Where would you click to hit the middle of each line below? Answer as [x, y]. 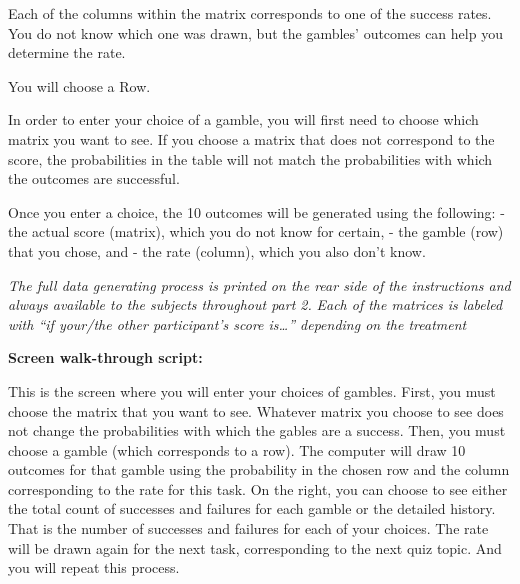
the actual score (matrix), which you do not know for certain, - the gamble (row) [256, 231]
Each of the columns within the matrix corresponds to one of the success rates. [250, 13]
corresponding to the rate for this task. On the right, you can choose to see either [258, 488]
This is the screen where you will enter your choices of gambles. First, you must [252, 390]
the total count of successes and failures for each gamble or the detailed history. [252, 508]
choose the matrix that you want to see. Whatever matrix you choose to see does [256, 410]
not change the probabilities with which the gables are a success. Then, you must [257, 430]
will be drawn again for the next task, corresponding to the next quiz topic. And [255, 547]
